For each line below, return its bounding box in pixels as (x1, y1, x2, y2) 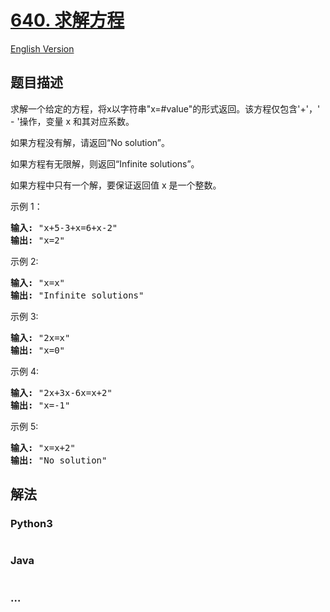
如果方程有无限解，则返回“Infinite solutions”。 (10, 157, 200, 170)
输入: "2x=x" (10, 332, 71, 343)
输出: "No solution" (10, 454, 108, 466)
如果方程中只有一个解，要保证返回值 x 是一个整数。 (10, 179, 222, 191)
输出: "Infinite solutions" (10, 289, 145, 301)
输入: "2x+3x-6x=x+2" (10, 387, 113, 398)
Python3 (10, 517, 53, 531)
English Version (10, 42, 75, 55)
